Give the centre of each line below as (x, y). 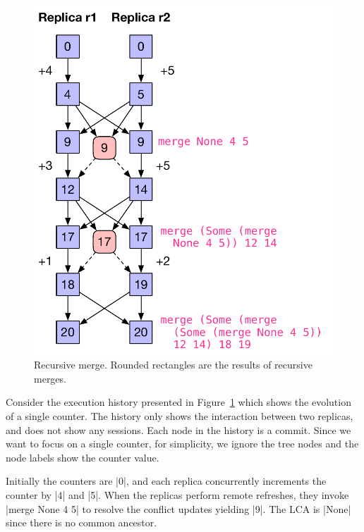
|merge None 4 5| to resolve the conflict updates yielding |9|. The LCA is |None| (178, 508)
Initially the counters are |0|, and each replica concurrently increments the (166, 481)
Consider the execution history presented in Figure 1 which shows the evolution (178, 402)
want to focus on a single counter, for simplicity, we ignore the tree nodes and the (182, 444)
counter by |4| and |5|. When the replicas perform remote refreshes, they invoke (177, 494)
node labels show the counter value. (83, 457)
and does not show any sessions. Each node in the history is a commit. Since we (178, 429)
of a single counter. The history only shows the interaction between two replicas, (180, 416)
